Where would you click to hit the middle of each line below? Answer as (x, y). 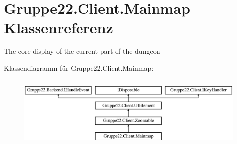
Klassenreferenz (59, 27)
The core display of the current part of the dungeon (82, 51)
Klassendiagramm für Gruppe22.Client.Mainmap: (79, 67)
